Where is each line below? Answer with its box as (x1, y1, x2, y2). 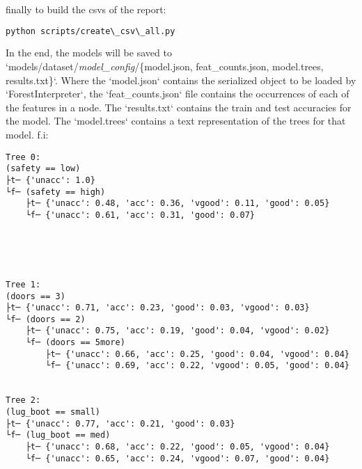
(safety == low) (6, 164, 81, 174)
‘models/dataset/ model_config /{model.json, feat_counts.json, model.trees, (6, 59, 324, 74)
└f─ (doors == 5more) (25, 337, 125, 348)
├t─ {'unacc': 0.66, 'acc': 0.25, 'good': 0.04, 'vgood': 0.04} (45, 349, 349, 359)
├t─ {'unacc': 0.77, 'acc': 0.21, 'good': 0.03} (6, 418, 235, 429)
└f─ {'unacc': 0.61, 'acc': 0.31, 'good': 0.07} (25, 209, 255, 220)
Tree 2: (6, 395, 41, 406)
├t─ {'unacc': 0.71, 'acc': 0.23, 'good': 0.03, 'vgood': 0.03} (6, 303, 310, 313)
